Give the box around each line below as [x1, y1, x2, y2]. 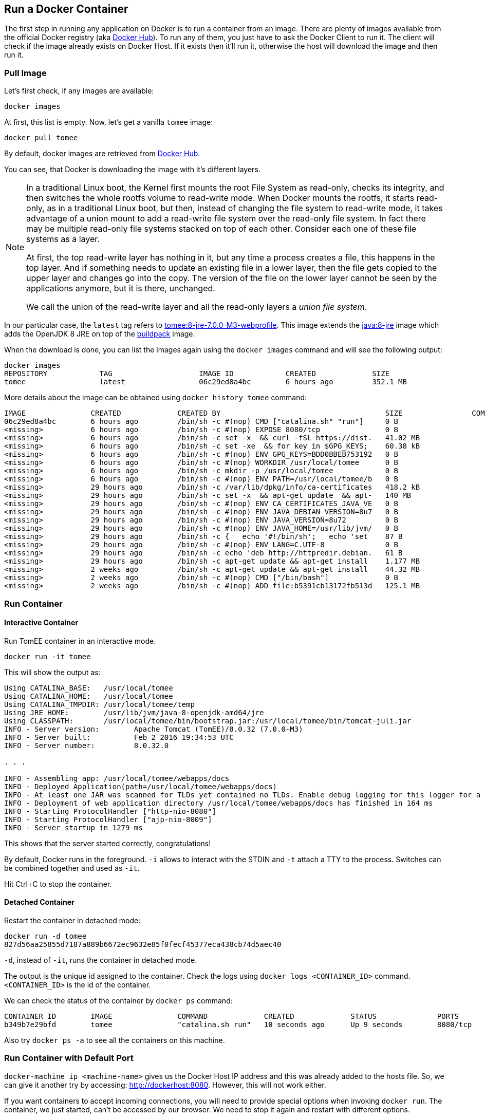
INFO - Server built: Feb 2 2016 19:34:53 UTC [4, 733, 234, 741]
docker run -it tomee [4, 652, 91, 661]
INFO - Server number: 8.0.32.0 [4, 741, 169, 750]
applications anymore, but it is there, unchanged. [26, 283, 215, 294]
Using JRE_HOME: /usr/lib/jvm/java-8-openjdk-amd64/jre [4, 708, 264, 717]
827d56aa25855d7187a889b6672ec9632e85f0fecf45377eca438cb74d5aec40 [4, 940, 282, 948]
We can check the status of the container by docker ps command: [4, 996, 233, 1005]
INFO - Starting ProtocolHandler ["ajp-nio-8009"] [4, 815, 212, 824]
